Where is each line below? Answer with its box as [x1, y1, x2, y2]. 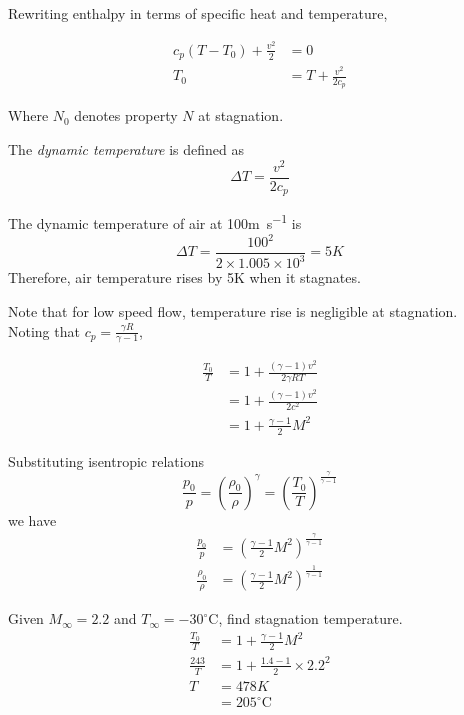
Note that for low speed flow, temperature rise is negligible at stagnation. [8, 301, 458, 321]
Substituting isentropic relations [8, 450, 204, 471]
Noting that [8, 320, 80, 341]
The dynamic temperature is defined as [8, 139, 245, 160]
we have [8, 509, 57, 530]
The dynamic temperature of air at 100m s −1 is [8, 210, 302, 233]
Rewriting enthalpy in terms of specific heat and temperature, [8, 3, 388, 23]
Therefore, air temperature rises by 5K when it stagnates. [8, 267, 361, 288]
